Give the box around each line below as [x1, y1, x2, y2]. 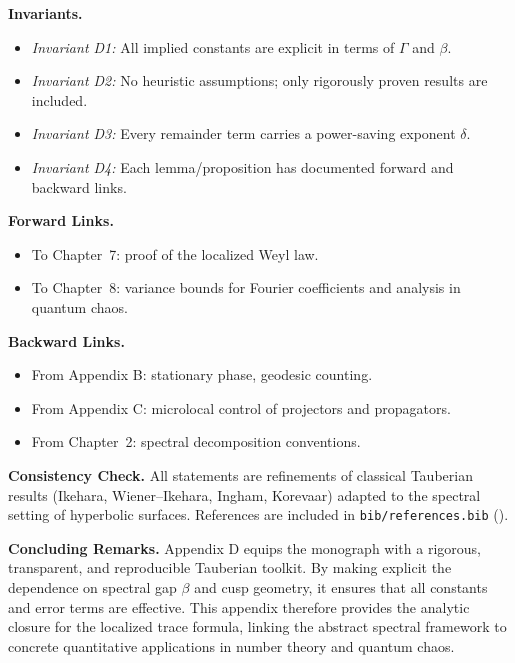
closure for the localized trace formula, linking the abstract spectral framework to [8, 616, 507, 637]
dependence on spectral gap [8, 576, 177, 597]
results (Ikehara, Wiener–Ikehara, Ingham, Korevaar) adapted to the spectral [8, 484, 481, 505]
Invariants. [8, 3, 83, 23]
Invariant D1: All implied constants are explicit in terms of [31, 36, 395, 57]
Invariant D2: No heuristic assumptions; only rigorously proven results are [31, 70, 488, 91]
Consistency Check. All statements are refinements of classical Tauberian [8, 464, 473, 485]
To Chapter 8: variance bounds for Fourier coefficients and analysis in [31, 277, 461, 298]
